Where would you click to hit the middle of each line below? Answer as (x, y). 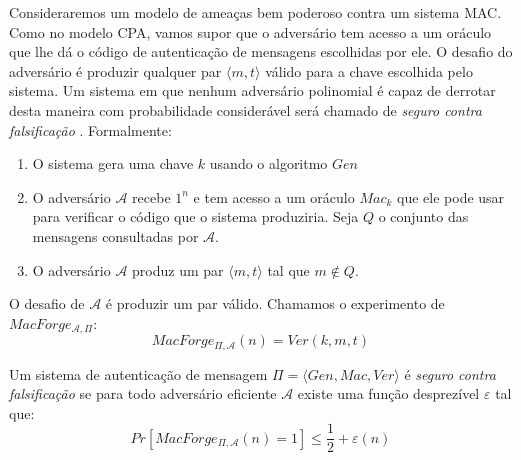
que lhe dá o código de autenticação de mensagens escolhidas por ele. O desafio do (261, 51)
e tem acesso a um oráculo (274, 196)
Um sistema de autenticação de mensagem (138, 373)
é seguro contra (450, 373)
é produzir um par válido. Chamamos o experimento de (275, 303)
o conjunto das (423, 216)
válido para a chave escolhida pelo (369, 70)
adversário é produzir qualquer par (115, 70)
